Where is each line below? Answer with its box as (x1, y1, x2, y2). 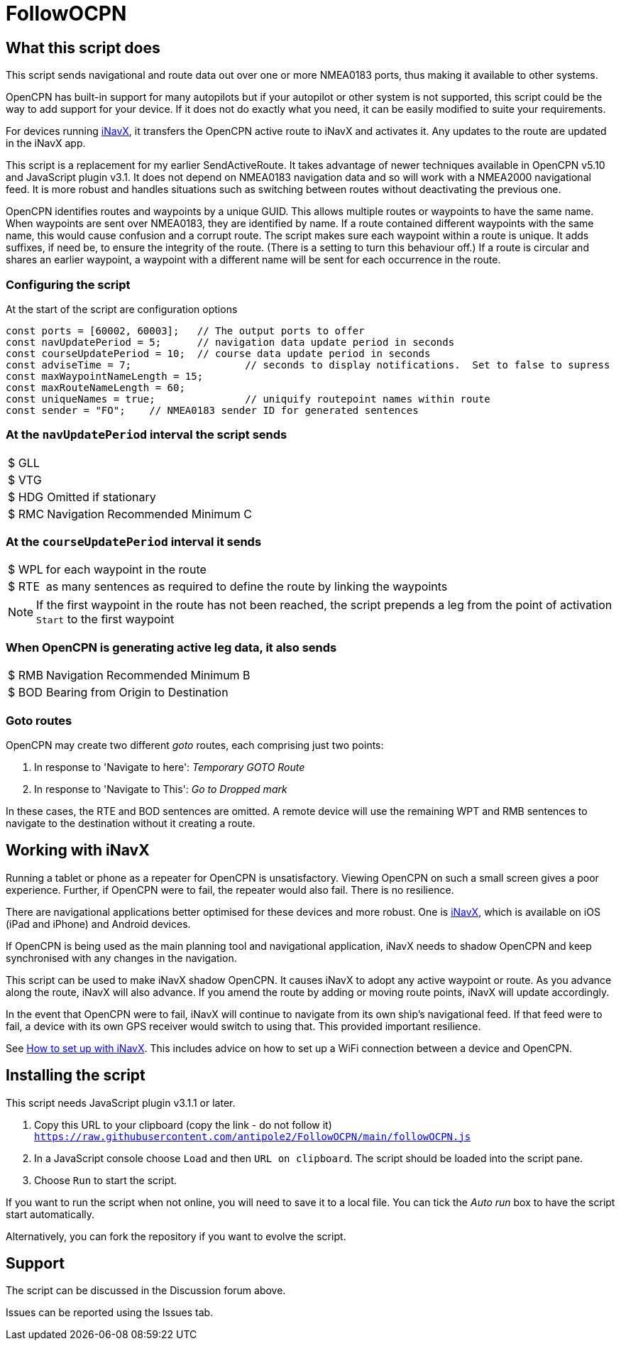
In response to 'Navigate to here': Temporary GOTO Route (34, 760, 305, 773)
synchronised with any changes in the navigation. (6, 951, 237, 964)
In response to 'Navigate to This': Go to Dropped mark (34, 782, 287, 795)
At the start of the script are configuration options (6, 302, 238, 315)
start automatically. (6, 1208, 95, 1220)
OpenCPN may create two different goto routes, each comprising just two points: (6, 738, 384, 751)
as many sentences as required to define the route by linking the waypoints (45, 579, 448, 594)
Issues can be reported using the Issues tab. (6, 1306, 214, 1319)
